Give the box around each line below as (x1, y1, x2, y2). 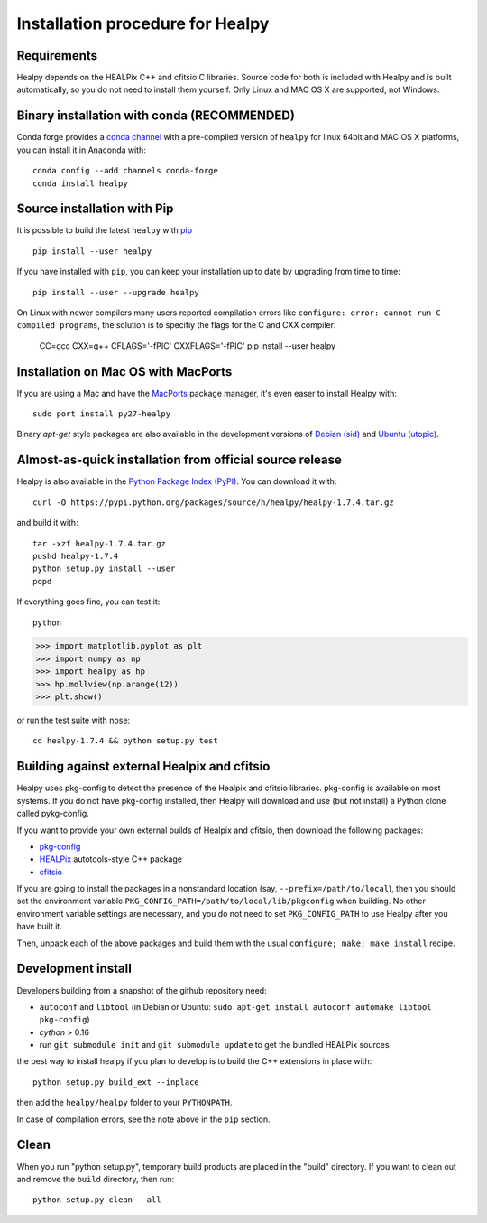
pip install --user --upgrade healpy (32, 287, 200, 297)
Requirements (16, 48, 98, 63)
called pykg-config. (16, 808, 89, 819)
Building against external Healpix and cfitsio (16, 759, 271, 774)
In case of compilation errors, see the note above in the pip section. (16, 1114, 271, 1125)
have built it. (16, 921, 62, 932)
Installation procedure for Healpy (16, 14, 270, 33)
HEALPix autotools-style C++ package (39, 854, 182, 864)
